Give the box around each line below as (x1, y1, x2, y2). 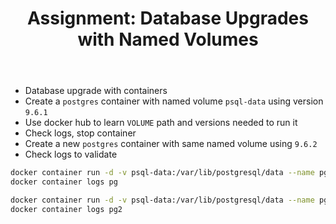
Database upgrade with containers (24, 85, 168, 97)
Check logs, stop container (24, 127, 137, 139)
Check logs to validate (24, 148, 118, 161)
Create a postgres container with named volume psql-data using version (24, 95, 324, 107)
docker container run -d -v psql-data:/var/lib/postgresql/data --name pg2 (10, 195, 333, 205)
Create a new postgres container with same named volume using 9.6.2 (24, 138, 318, 150)
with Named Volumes (77, 28, 259, 51)
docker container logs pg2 (10, 204, 123, 214)
